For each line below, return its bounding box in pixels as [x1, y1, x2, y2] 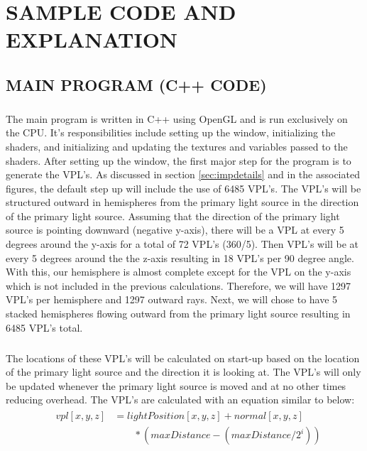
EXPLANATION [6, 25, 178, 54]
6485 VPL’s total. [6, 320, 83, 335]
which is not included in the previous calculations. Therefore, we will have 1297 [6, 278, 351, 293]
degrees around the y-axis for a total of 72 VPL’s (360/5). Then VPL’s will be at [6, 237, 359, 251]
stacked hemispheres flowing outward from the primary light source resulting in [6, 306, 351, 321]
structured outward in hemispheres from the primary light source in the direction [6, 195, 359, 210]
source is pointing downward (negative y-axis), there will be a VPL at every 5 [6, 222, 344, 237]
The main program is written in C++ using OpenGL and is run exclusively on [6, 111, 348, 126]
